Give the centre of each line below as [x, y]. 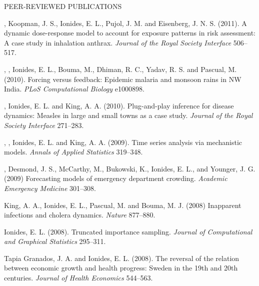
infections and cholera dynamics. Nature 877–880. [80, 215]
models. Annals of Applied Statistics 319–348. [73, 152]
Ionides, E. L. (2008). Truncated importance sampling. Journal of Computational [128, 231]
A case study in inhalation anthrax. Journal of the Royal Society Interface [118, 42]
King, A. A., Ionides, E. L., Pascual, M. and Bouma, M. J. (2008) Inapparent [123, 205]
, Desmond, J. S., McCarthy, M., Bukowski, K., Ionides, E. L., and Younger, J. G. [130, 168]
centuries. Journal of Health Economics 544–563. [78, 278]
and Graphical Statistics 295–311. [55, 241]
